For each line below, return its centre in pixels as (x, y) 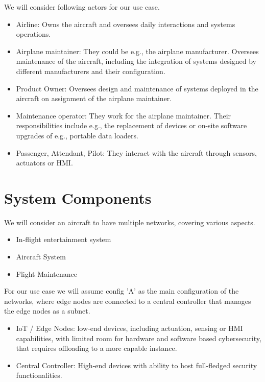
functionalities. (39, 375)
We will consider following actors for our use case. (82, 7)
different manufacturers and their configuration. (91, 71)
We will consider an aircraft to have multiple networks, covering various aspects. (130, 222)
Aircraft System (41, 257)
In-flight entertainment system (64, 239)
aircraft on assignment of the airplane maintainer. (94, 98)
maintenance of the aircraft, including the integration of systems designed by (136, 61)
